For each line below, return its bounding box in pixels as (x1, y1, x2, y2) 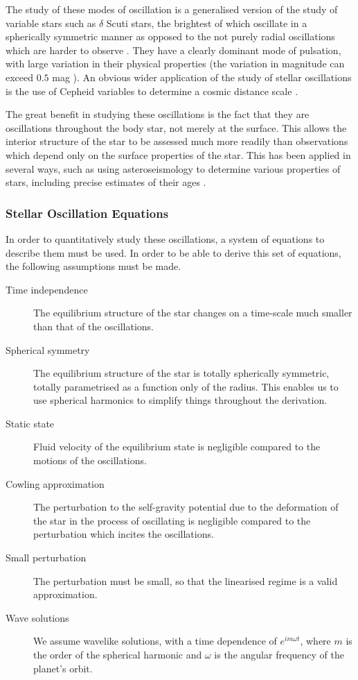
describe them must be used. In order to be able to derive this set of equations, (6, 245, 341, 260)
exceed (6, 69, 34, 84)
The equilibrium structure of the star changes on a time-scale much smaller (33, 305, 352, 320)
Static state (6, 416, 55, 430)
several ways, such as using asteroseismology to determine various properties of (6, 161, 341, 176)
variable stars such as (6, 15, 96, 30)
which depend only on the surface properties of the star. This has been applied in (6, 147, 351, 162)
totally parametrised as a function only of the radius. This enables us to (33, 379, 339, 393)
